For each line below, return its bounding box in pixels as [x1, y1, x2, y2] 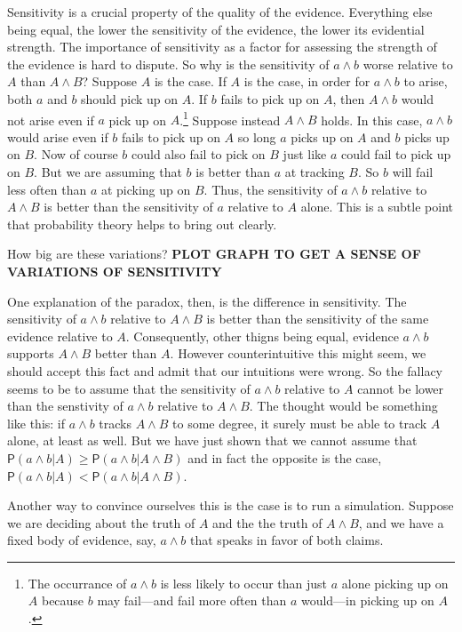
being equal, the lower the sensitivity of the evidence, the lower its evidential [7, 20, 425, 38]
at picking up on [100, 180, 191, 198]
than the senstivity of [7, 396, 123, 415]
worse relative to [362, 54, 453, 73]
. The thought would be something [249, 396, 438, 415]
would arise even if [7, 127, 108, 146]
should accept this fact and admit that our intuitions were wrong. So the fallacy [7, 361, 442, 380]
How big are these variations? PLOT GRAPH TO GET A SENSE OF [7, 244, 421, 263]
